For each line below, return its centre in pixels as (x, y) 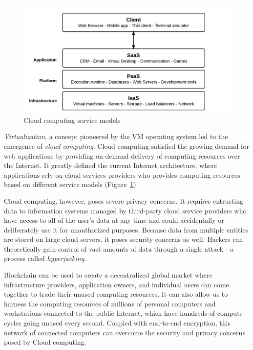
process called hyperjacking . (45, 258)
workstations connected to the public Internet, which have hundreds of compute (123, 313)
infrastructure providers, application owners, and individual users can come (116, 284)
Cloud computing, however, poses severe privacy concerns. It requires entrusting (124, 200)
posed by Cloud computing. (45, 342)
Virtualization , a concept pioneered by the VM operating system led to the (116, 136)
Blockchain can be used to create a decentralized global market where (108, 275)
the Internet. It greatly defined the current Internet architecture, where (110, 165)
